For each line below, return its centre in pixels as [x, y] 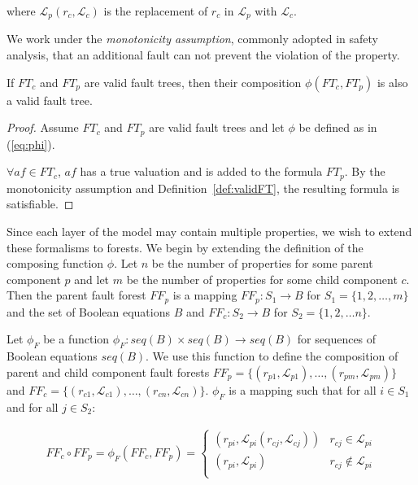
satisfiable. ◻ [40, 204]
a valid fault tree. [50, 100]
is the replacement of [156, 11]
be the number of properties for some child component [262, 279]
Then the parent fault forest [76, 295]
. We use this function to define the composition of [272, 356]
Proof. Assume [43, 127]
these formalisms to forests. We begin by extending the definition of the [185, 247]
